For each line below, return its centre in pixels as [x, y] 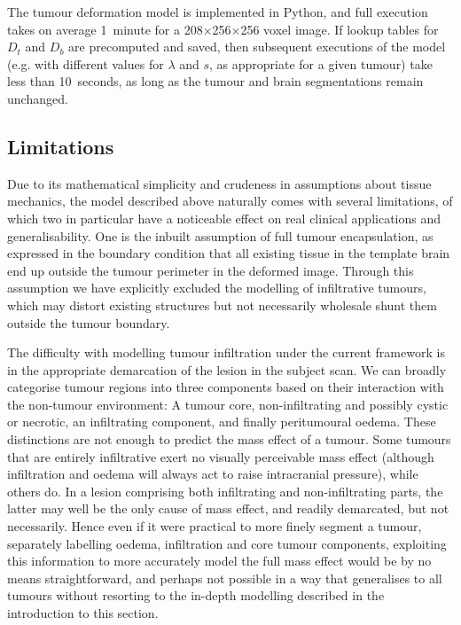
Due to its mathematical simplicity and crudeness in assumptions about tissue [219, 183]
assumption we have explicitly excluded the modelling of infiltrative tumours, [217, 288]
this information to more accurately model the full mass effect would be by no [219, 561]
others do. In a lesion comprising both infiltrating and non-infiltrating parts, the [225, 491]
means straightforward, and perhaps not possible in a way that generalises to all [225, 578]
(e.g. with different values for [86, 63]
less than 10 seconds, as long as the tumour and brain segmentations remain [215, 81]
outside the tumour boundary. [89, 322]
